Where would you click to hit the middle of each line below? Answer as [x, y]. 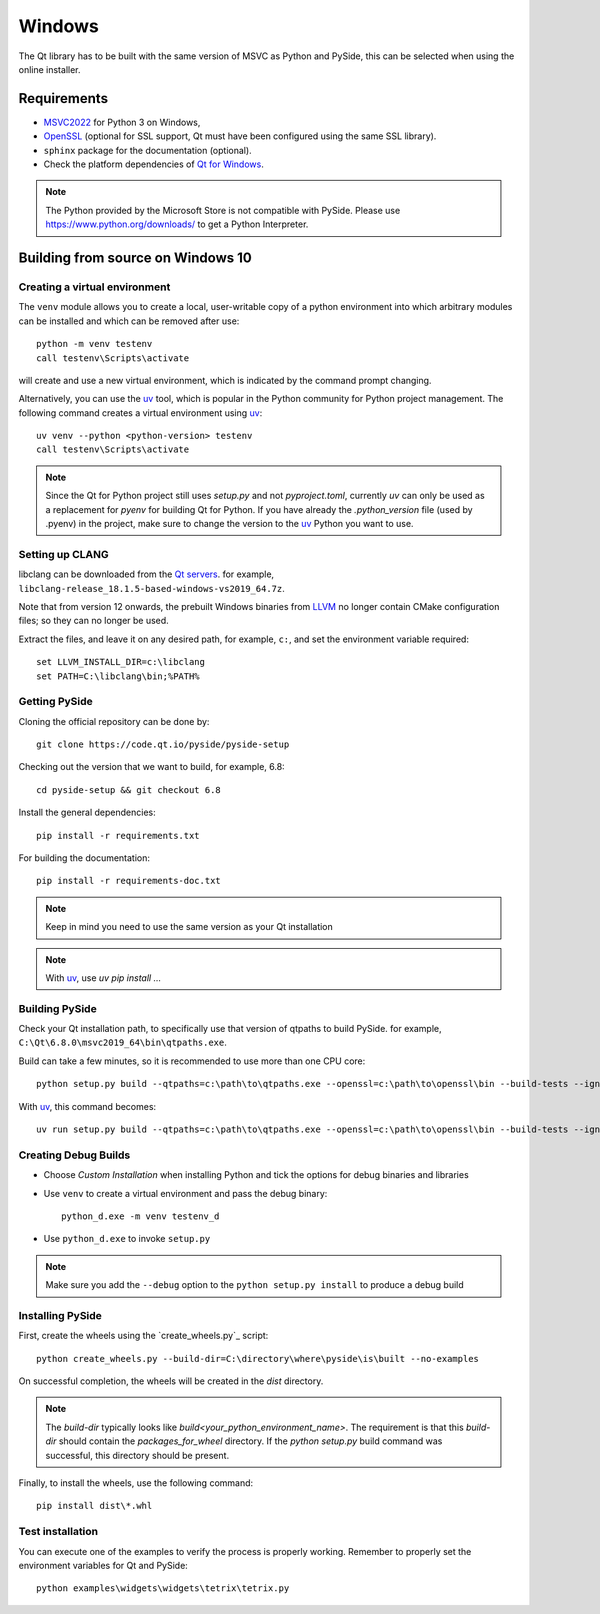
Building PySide [57, 1008]
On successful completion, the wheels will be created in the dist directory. [171, 1381]
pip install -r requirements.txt [118, 835]
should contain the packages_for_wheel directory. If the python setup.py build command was [250, 1441]
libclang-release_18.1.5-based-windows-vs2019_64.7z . [151, 588]
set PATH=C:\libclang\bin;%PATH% [118, 676]
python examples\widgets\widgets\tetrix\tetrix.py [163, 1588]
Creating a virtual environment [94, 287]
